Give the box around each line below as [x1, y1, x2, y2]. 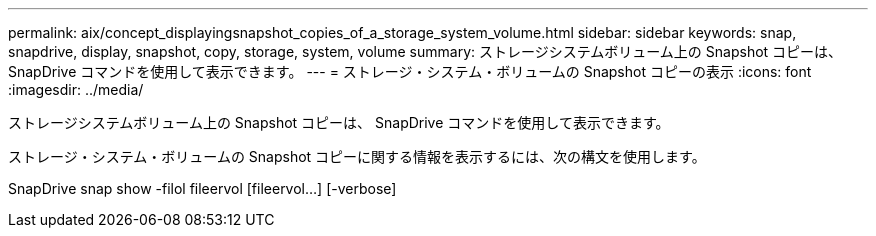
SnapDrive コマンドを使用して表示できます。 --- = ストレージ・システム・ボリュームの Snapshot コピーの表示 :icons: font [8, 63, 812, 80]
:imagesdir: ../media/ [8, 81, 144, 98]
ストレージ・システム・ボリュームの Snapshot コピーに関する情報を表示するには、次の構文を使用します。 [8, 148, 706, 165]
